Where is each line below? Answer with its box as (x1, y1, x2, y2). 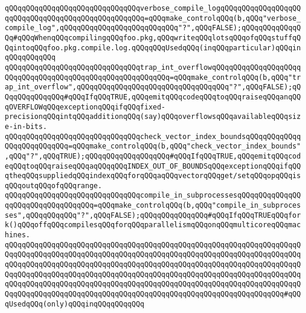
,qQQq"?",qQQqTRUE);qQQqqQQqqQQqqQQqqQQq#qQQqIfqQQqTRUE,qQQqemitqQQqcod (5, 151, 301, 160)
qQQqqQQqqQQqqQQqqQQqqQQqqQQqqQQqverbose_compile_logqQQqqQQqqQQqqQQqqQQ (5, 4, 301, 12)
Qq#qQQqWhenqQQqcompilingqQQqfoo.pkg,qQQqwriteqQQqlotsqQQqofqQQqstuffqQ (5, 33, 301, 42)
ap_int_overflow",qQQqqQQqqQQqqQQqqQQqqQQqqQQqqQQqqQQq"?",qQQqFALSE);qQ (5, 83, 301, 92)
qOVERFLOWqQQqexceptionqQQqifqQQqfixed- (5, 102, 166, 111)
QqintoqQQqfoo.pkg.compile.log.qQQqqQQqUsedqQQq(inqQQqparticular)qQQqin (5, 43, 301, 52)
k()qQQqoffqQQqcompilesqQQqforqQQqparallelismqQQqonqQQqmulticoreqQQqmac (5, 221, 301, 230)
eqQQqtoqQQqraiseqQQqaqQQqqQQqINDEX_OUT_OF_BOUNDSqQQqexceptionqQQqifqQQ (5, 162, 301, 170)
